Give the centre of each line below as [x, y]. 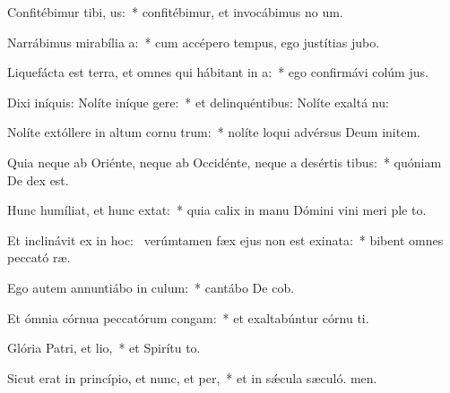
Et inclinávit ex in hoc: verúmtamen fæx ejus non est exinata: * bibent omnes [225, 239]
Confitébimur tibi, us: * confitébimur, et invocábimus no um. [175, 12]
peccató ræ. [39, 257]
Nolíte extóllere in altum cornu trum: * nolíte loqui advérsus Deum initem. [214, 132]
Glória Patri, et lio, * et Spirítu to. [104, 348]
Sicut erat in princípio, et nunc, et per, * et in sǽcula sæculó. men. [192, 377]
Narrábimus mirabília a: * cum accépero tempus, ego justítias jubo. [194, 42]
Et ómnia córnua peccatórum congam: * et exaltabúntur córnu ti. [188, 317]
